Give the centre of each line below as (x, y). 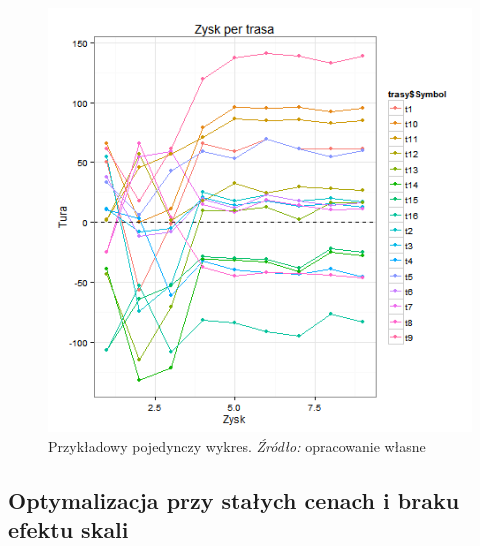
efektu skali (68, 528)
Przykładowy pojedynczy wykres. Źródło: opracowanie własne (237, 445)
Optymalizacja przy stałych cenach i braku (234, 499)
